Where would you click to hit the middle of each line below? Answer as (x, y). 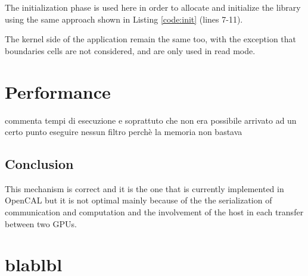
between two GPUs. (41, 223)
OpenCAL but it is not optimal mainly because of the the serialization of (139, 200)
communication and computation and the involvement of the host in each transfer (154, 212)
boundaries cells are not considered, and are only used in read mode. (130, 50)
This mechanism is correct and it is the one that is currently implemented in (144, 188)
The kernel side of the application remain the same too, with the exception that (151, 39)
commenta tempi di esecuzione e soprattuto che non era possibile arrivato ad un (151, 120)
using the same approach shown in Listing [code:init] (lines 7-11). (124, 19)
